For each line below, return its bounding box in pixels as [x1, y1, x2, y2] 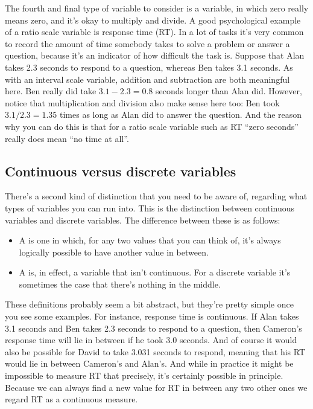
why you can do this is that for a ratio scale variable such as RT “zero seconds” [5, 120, 299, 132]
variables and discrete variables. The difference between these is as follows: [5, 213, 280, 226]
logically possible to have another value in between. [19, 245, 209, 258]
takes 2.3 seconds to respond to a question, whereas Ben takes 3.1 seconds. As [5, 60, 293, 73]
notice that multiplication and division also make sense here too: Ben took [5, 96, 280, 109]
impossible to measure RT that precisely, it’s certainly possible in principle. [5, 369, 283, 382]
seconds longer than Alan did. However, [155, 85, 302, 97]
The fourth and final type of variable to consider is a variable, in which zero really [5, 2, 309, 14]
